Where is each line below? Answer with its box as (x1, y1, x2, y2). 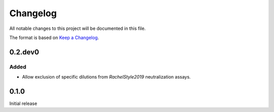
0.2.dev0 (9, 48, 39, 56)
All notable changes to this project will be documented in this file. (9, 25, 146, 31)
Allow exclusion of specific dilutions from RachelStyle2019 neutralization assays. (22, 74, 191, 80)
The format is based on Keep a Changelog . (9, 34, 99, 41)
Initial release (9, 100, 38, 106)
